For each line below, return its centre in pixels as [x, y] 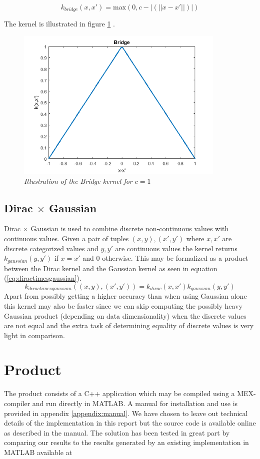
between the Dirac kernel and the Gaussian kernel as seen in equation [111, 268]
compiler [17, 403]
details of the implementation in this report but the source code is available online [130, 423]
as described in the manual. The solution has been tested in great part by [117, 432]
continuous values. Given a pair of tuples [66, 238]
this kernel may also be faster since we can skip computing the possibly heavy [123, 305]
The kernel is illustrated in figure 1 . [59, 24]
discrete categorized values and [51, 248]
